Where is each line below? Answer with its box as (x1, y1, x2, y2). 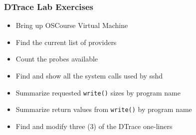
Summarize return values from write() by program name (15, 104, 192, 114)
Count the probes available (15, 53, 98, 64)
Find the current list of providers (15, 36, 117, 47)
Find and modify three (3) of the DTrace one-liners (15, 120, 173, 131)
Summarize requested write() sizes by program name (15, 87, 181, 97)
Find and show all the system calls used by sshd (15, 70, 163, 80)
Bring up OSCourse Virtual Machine (15, 20, 128, 30)
